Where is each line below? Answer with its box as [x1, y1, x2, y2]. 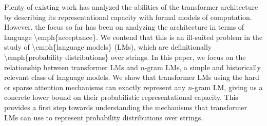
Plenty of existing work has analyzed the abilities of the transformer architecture [4, 2, 258, 12]
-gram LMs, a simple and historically [144, 61, 261, 72]
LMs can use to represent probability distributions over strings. [4, 112, 203, 122]
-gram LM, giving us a [192, 81, 263, 92]
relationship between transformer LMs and [4, 61, 138, 72]
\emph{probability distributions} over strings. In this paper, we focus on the [4, 51, 246, 62]
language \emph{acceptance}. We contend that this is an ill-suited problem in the [4, 31, 263, 42]
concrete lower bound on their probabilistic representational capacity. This [4, 92, 238, 102]
